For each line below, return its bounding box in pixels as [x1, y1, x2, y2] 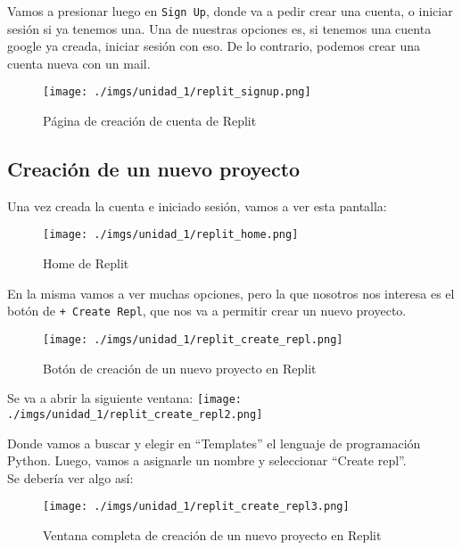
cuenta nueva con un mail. [7, 53, 151, 72]
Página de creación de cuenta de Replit [43, 111, 257, 130]
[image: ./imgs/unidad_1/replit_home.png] [43, 228, 299, 242]
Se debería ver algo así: [7, 468, 134, 487]
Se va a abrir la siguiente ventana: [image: [7, 389, 242, 407]
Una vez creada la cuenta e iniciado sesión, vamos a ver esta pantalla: [7, 196, 387, 215]
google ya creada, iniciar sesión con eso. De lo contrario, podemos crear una [7, 37, 421, 55]
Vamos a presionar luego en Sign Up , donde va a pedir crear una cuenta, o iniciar [7, 2, 453, 20]
